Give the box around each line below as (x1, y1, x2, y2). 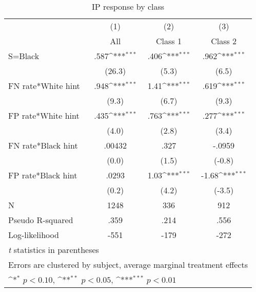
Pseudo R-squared (8, 214, 73, 226)
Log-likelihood (8, 229, 59, 241)
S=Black (8, 50, 40, 62)
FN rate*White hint (8, 80, 80, 92)
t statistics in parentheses (8, 244, 99, 255)
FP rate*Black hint (8, 169, 77, 181)
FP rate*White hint (8, 109, 80, 121)
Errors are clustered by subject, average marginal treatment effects (8, 259, 248, 270)
